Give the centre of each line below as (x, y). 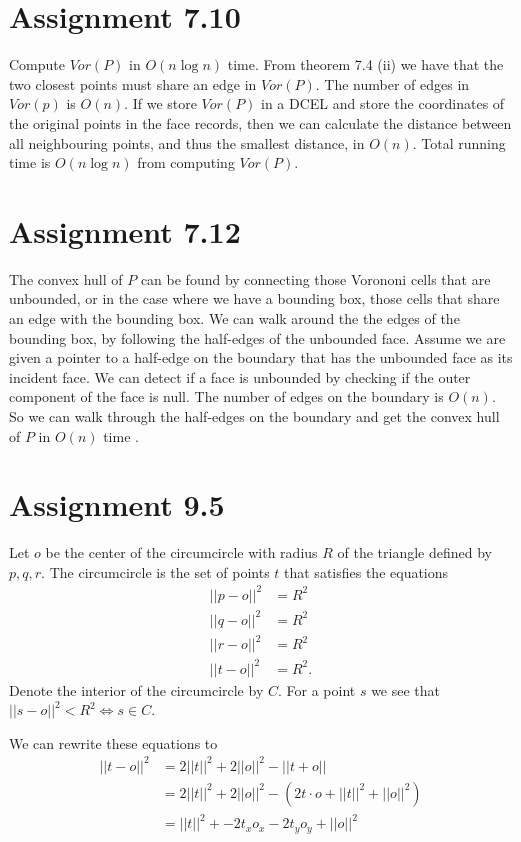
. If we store (160, 103)
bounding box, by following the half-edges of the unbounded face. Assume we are (257, 337)
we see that (406, 689)
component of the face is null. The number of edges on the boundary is (226, 396)
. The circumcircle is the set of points (155, 571)
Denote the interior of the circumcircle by (136, 689)
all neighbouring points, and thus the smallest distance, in (187, 142)
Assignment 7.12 (125, 230)
